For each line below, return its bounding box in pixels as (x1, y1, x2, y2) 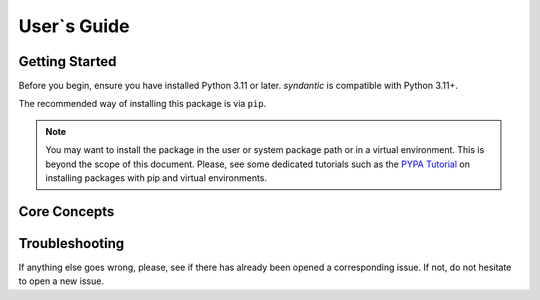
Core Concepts (18, 203, 115, 220)
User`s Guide (18, 15, 130, 37)
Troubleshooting (18, 235, 125, 252)
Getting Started (18, 53, 117, 70)
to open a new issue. (18, 275, 105, 287)
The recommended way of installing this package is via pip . (18, 98, 267, 110)
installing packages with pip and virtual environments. (45, 172, 268, 184)
